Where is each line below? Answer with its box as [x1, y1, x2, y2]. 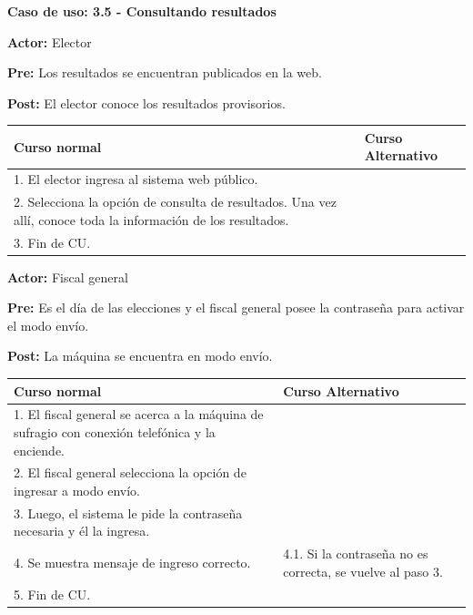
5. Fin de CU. [14, 584, 91, 603]
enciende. [14, 440, 65, 459]
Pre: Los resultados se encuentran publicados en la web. [7, 63, 322, 82]
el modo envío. [7, 315, 89, 334]
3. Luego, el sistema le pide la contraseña [14, 503, 243, 522]
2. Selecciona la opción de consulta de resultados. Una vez [14, 192, 337, 211]
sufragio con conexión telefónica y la [14, 423, 216, 441]
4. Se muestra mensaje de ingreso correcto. [14, 553, 251, 572]
